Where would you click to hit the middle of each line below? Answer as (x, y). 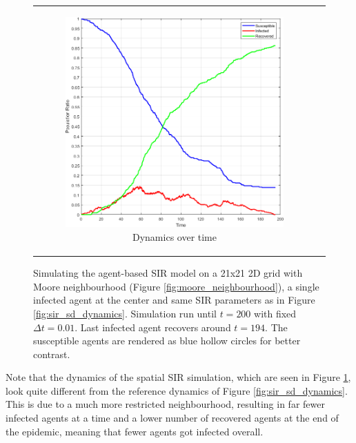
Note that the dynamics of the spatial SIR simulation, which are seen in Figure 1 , (178, 377)
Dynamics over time (174, 237)
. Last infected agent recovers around (153, 327)
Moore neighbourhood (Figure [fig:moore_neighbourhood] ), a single (176, 286)
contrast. (52, 354)
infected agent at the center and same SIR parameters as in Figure (174, 300)
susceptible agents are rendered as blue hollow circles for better (167, 341)
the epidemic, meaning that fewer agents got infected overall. (135, 431)
